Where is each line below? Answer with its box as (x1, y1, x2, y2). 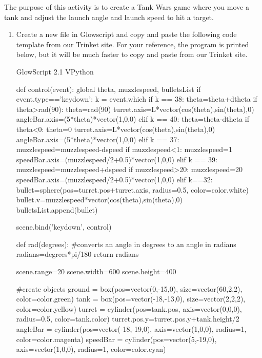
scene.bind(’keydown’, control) (16, 221, 112, 232)
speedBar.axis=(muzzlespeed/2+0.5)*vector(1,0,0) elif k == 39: (16, 154, 217, 164)
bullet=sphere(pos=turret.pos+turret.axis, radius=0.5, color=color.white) (16, 184, 249, 195)
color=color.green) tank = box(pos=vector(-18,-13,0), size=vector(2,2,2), (16, 293, 246, 304)
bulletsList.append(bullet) (16, 204, 98, 215)
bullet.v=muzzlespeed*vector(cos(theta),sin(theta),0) (16, 194, 183, 205)
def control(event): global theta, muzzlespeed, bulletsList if (16, 83, 201, 94)
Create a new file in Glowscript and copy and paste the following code (16, 29, 237, 40)
